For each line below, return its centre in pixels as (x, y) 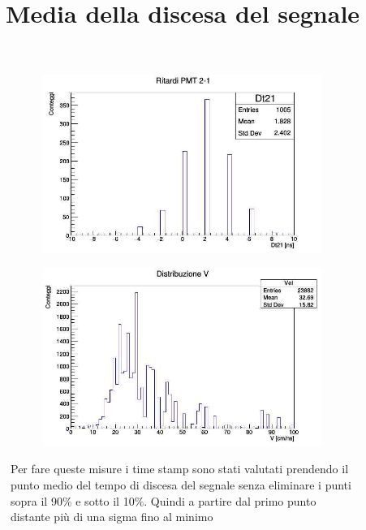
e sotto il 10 (105, 500)
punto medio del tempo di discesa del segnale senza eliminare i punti (181, 484)
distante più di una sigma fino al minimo (112, 517)
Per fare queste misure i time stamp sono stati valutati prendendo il (180, 469)
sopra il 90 (37, 500)
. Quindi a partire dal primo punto (230, 500)
